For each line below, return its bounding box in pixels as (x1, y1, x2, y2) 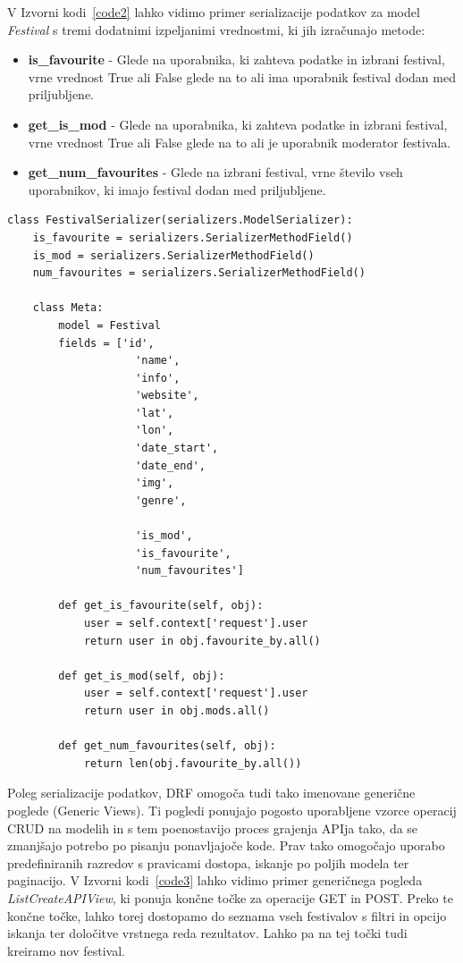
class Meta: (32, 301, 104, 315)
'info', (135, 371, 181, 384)
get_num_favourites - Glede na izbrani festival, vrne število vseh (28, 163, 403, 182)
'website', (135, 389, 199, 402)
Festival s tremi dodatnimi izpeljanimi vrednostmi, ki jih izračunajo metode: (7, 20, 425, 38)
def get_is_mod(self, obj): (58, 669, 225, 682)
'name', (135, 354, 181, 367)
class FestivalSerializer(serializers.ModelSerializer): (7, 214, 353, 227)
